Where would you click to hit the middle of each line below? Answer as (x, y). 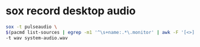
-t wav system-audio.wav (37, 38)
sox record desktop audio (71, 11)
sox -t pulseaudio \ (32, 27)
